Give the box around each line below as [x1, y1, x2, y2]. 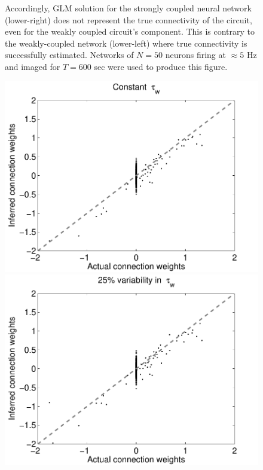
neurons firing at [165, 48, 226, 61]
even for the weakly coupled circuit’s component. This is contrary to [5, 25, 255, 38]
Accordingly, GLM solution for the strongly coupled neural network [5, 2, 252, 14]
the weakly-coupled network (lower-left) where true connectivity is [5, 36, 247, 49]
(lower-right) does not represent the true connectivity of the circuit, [5, 13, 252, 26]
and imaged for [5, 60, 60, 72]
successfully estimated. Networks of [5, 48, 134, 61]
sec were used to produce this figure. [94, 60, 228, 72]
